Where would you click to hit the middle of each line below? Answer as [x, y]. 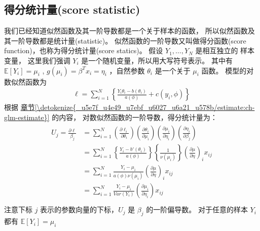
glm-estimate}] [27, 117]
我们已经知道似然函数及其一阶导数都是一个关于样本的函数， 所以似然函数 [126, 31]
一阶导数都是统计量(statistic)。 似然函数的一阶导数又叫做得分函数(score [128, 40]
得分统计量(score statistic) [72, 9]
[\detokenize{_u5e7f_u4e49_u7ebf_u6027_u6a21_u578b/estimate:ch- [145, 107]
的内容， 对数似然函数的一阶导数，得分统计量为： [135, 117]
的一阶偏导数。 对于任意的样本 [197, 209]
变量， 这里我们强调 [37, 60]
